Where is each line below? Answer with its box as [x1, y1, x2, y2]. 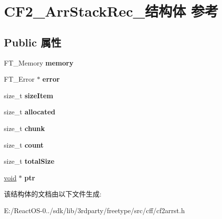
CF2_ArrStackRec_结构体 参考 [4, 1, 219, 21]
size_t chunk [4, 123, 45, 133]
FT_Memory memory [4, 57, 74, 67]
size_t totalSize [4, 156, 55, 166]
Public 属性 [4, 34, 61, 49]
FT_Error [4, 74, 35, 84]
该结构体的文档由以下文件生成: [4, 189, 101, 199]
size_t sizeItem [4, 90, 53, 100]
